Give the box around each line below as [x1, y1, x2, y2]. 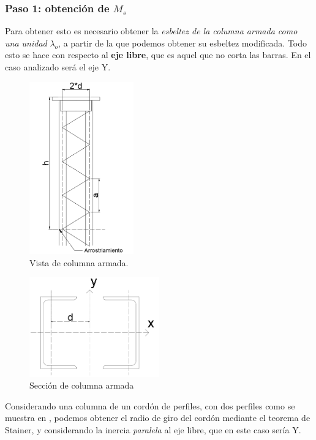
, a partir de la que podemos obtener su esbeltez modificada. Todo [58, 36, 307, 49]
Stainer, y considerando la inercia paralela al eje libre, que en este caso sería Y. [5, 423, 301, 436]
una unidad [5, 36, 47, 49]
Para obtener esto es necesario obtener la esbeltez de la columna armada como [5, 24, 298, 37]
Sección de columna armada [29, 379, 134, 392]
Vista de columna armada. [29, 256, 129, 269]
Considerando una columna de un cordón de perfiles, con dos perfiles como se [5, 399, 295, 412]
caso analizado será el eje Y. [5, 61, 111, 73]
